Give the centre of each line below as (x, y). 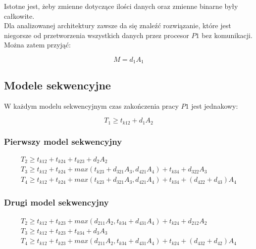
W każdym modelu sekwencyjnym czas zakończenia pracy (91, 105)
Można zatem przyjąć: (37, 45)
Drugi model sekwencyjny (56, 202)
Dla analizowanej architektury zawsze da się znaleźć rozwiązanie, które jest (118, 25)
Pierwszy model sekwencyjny (63, 141)
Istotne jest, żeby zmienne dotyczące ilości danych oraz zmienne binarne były (121, 6)
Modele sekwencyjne (57, 85)
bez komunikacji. (227, 35)
